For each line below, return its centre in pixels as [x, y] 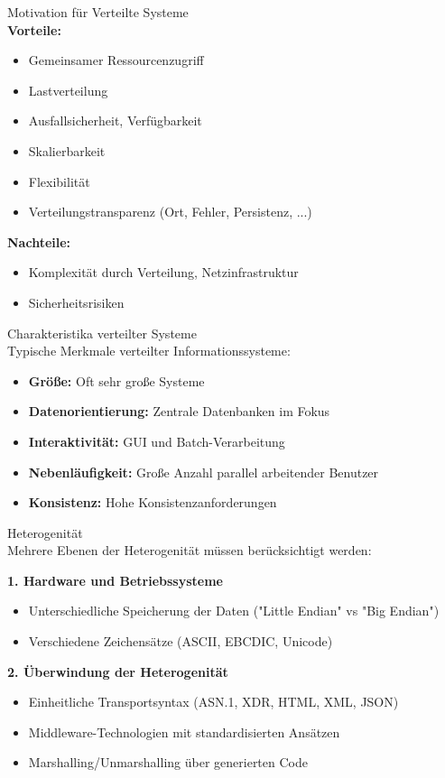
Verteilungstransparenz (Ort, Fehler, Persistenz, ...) [170, 212]
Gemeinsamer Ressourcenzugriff [116, 60]
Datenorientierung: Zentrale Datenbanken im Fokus [179, 411]
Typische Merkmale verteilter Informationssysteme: [149, 351]
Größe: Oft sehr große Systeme [116, 380]
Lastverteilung [68, 90]
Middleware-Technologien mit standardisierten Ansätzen [184, 732]
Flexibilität [59, 181]
